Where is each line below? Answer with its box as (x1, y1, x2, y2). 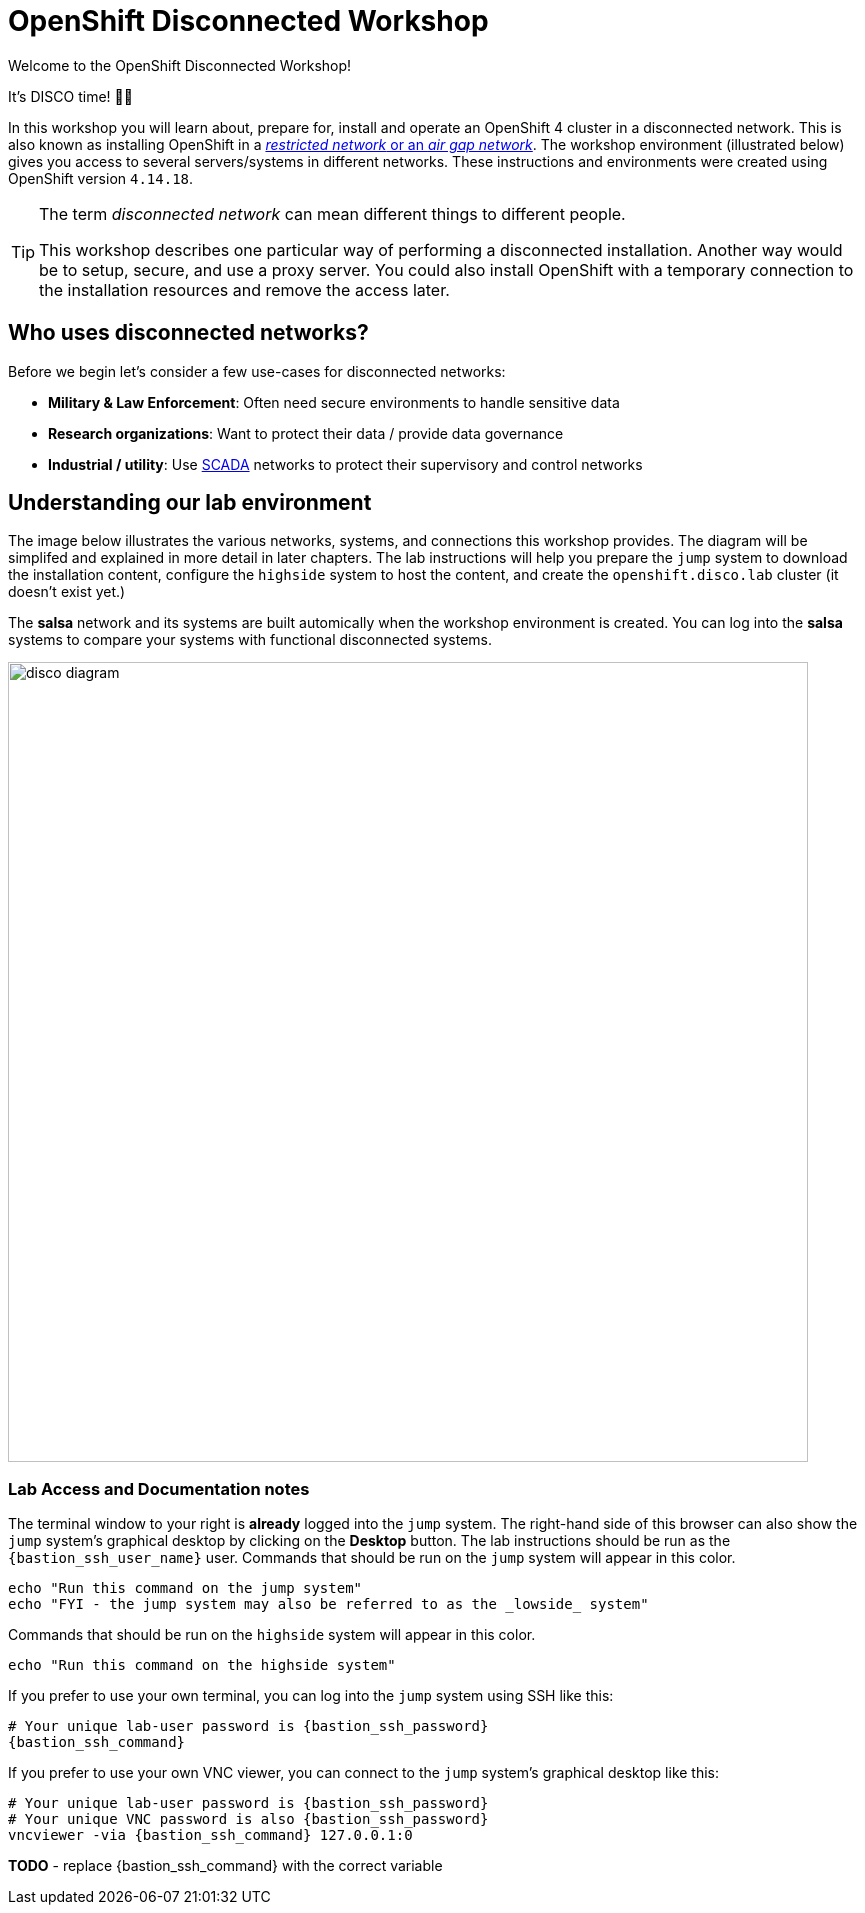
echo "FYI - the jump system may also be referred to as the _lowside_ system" (8, 1596, 649, 1613)
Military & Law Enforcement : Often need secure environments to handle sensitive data (48, 393, 620, 411)
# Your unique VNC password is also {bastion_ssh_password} (8, 1811, 489, 1828)
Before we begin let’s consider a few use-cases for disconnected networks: (8, 362, 506, 380)
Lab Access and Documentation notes (8, 1478, 310, 1499)
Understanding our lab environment (8, 490, 372, 516)
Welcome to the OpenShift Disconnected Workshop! (8, 56, 352, 74)
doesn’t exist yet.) (8, 583, 126, 601)
